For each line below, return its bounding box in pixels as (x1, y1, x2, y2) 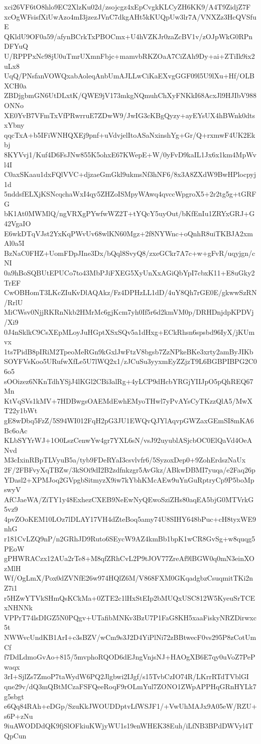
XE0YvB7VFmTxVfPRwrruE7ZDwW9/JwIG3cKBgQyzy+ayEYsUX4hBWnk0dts (4, 110, 255, 120)
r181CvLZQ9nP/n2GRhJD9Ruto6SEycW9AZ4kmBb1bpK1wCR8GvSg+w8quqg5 (4, 533, 255, 544)
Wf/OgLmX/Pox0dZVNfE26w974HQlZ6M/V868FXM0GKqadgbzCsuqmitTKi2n (4, 573, 253, 583)
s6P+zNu (4, 710, 33, 721)
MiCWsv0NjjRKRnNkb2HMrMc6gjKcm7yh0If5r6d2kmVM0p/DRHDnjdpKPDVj (4, 307, 254, 317)
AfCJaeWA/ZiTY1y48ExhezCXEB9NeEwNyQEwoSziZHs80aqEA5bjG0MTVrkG (4, 494, 254, 504)
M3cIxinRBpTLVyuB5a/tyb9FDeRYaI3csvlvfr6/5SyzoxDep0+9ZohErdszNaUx (4, 454, 246, 465)
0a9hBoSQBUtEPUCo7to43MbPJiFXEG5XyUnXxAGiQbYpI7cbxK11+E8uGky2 (4, 267, 255, 278)
